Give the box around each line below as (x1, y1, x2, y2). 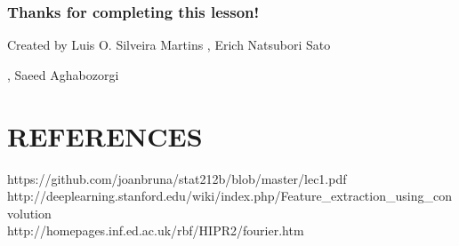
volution (7, 203, 52, 222)
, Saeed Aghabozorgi (7, 65, 119, 83)
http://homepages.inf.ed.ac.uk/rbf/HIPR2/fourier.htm (7, 221, 304, 240)
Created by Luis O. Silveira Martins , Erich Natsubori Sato (7, 36, 331, 54)
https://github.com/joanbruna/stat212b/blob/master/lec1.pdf (7, 169, 347, 187)
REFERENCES (7, 117, 203, 154)
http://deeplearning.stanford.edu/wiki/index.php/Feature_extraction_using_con (7, 186, 452, 205)
